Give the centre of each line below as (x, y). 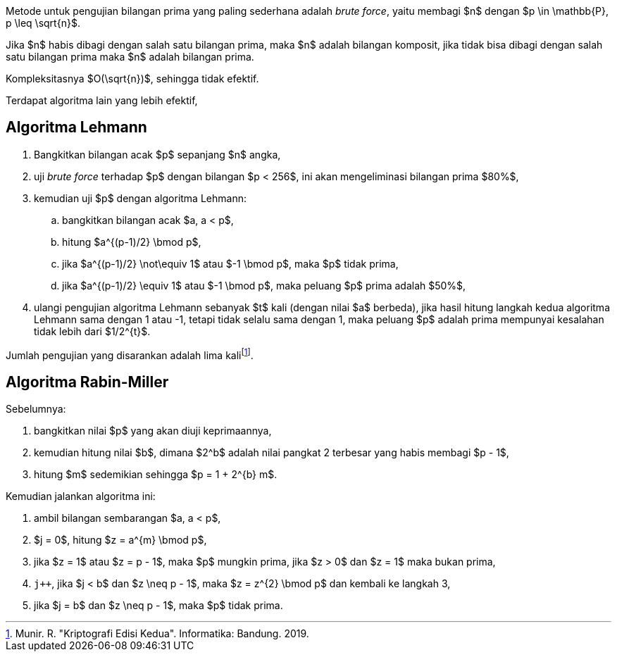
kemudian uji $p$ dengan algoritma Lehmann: (140, 198)
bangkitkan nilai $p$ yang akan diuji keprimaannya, (153, 431)
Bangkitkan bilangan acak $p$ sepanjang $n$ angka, (157, 154)
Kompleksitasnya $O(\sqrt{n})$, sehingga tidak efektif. (132, 79)
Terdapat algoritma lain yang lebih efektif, (102, 100)
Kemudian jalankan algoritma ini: (81, 496)
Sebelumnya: (36, 409)
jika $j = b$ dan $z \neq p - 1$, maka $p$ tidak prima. (158, 606)
